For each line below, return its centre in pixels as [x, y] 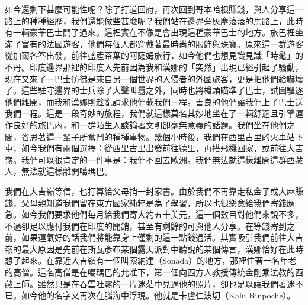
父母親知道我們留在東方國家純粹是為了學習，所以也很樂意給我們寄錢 [154, 202]
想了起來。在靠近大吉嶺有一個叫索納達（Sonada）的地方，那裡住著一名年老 [151, 260]
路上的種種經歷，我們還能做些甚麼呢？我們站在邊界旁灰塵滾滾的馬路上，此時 [154, 20]
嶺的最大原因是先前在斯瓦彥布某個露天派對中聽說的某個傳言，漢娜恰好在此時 [154, 249]
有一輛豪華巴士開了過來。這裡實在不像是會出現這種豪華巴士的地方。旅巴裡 [150, 32]
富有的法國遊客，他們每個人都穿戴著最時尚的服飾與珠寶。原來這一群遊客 [162, 43]
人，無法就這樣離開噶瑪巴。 [59, 171]
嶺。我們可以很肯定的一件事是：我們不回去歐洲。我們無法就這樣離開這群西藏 [154, 159]
